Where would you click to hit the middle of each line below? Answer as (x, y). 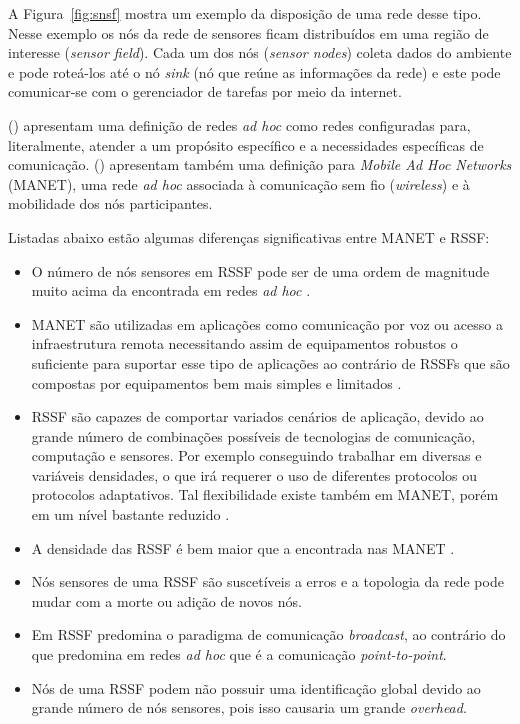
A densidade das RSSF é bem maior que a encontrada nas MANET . (243, 547)
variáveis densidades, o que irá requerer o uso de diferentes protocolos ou (254, 474)
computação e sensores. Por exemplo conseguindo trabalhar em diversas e (256, 455)
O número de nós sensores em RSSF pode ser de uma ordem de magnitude (260, 270)
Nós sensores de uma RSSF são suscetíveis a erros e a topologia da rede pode (267, 581)
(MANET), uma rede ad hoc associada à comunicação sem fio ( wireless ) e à (239, 183)
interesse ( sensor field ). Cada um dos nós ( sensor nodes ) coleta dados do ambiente (260, 52)
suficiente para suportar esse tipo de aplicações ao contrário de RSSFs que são (270, 362)
